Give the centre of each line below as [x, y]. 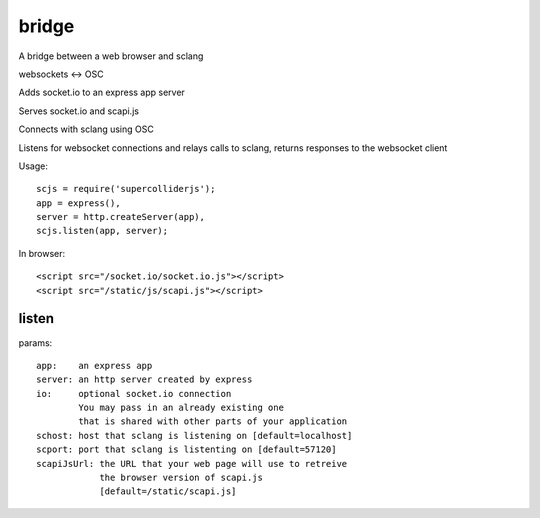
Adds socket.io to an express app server [101, 92]
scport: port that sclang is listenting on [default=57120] [186, 449]
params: [35, 342]
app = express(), [78, 203]
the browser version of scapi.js [181, 478]
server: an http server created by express [144, 379]
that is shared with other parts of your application [213, 421]
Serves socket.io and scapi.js [79, 111]
